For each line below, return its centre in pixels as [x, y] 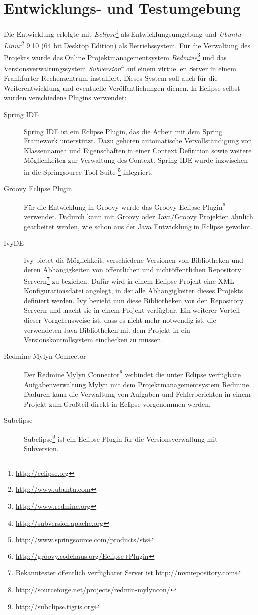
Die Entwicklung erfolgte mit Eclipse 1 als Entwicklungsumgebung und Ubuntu [123, 33]
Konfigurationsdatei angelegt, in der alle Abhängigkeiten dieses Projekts [133, 291]
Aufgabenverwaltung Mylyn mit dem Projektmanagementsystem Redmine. [137, 384]
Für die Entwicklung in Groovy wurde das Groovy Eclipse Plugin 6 [125, 206]
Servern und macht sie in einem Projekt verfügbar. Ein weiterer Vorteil [132, 310]
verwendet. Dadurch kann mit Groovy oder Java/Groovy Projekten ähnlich [138, 216]
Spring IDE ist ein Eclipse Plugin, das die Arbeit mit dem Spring [123, 131]
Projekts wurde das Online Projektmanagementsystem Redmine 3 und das [115, 56]
